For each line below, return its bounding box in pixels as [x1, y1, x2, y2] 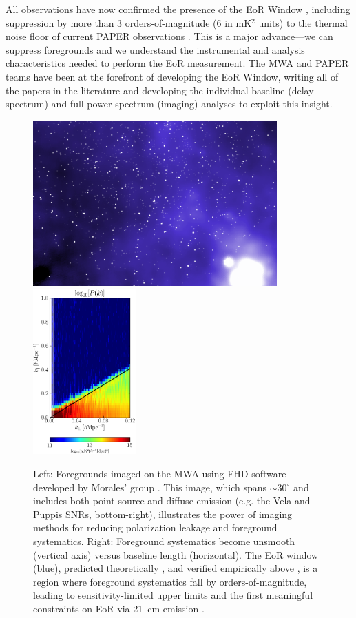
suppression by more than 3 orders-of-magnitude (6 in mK [6, 15, 252, 30]
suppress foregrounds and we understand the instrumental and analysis [6, 42, 305, 56]
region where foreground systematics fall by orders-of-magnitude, [33, 574, 307, 588]
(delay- [288, 83, 317, 97]
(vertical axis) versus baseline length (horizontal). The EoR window [33, 547, 319, 562]
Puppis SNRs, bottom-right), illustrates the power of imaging [33, 506, 293, 521]
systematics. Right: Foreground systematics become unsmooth [33, 533, 295, 548]
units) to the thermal [258, 15, 348, 30]
